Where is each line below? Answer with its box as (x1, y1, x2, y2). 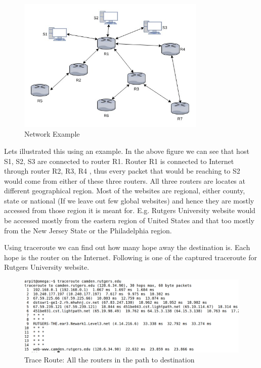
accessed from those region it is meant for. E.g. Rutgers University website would (4, 205, 255, 216)
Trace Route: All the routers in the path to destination (24, 354, 195, 364)
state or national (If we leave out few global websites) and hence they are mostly (4, 195, 254, 206)
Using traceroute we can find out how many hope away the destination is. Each (4, 242, 250, 253)
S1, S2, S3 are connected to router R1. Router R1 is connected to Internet (4, 155, 234, 166)
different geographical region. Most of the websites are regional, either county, (4, 185, 245, 196)
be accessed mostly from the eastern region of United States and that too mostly (4, 215, 254, 226)
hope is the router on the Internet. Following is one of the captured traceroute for (4, 252, 257, 262)
